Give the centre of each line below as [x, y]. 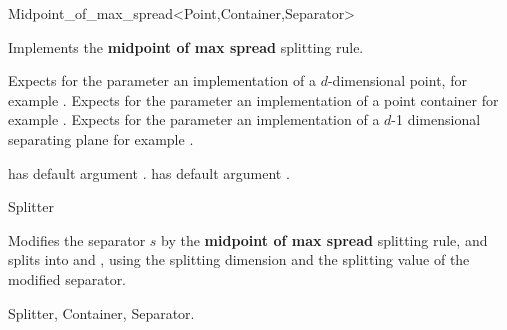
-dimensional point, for [397, 80]
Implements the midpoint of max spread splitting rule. [186, 46]
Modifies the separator [77, 239]
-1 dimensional [436, 119]
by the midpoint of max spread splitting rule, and [324, 239]
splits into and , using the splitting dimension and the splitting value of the [239, 259]
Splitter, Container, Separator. [101, 312]
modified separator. [67, 278]
